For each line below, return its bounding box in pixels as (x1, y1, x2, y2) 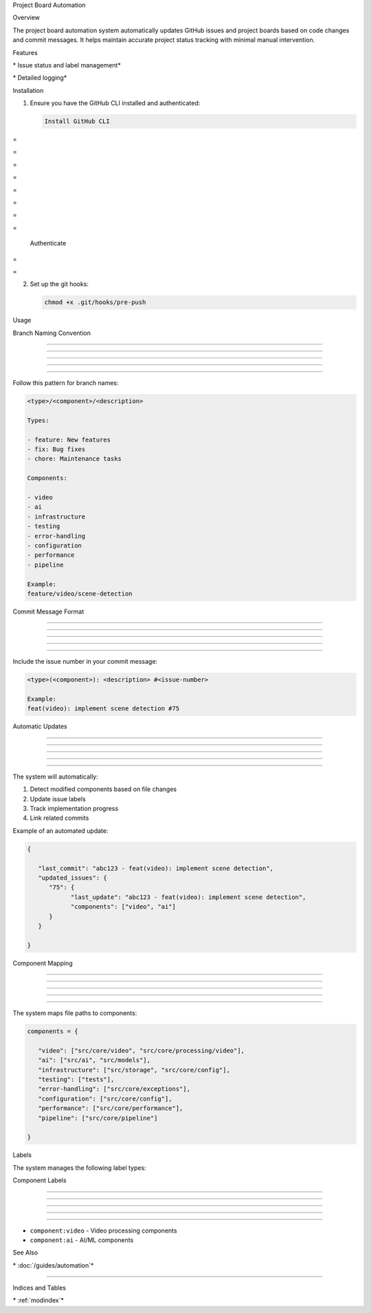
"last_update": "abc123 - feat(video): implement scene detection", (70, 893, 306, 901)
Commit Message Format (12, 607, 85, 616)
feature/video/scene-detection (27, 589, 133, 598)
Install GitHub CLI (44, 118, 110, 125)
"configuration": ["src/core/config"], (38, 1094, 172, 1103)
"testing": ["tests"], (38, 1076, 115, 1083)
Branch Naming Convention (12, 329, 91, 337)
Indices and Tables (12, 1283, 67, 1292)
